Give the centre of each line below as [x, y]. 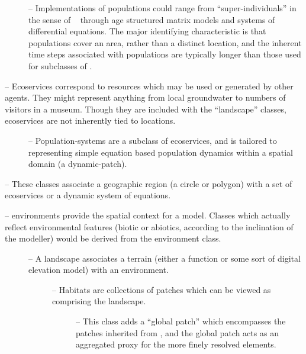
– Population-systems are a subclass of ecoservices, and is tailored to [153, 140]
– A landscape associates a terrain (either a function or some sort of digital [165, 258]
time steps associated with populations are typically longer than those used [165, 54]
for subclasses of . [60, 65]
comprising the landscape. [99, 301]
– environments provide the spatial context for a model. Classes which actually [148, 215]
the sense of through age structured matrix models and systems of [152, 19]
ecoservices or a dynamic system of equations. [88, 195]
